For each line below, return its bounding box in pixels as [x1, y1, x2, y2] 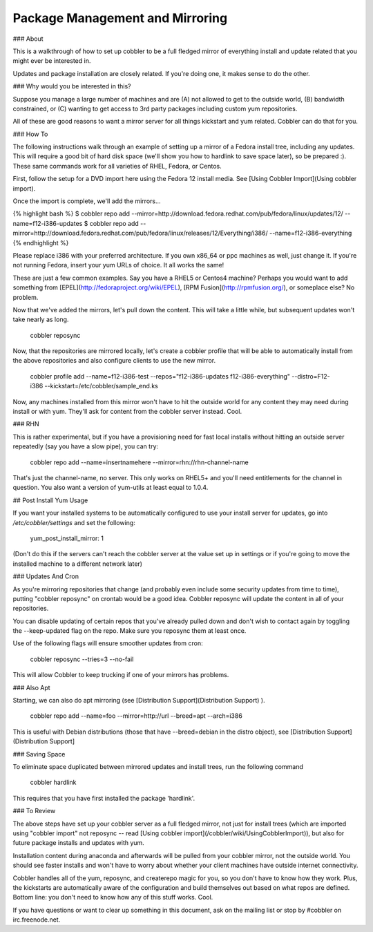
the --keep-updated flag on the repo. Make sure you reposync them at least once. [12, 627, 247, 635]
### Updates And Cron [12, 572, 79, 580]
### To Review [12, 807, 56, 815]
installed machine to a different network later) [12, 560, 143, 568]
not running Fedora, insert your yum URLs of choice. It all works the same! [12, 261, 224, 269]
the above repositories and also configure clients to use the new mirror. [12, 356, 216, 365]
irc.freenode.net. [12, 915, 61, 924]
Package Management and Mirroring [12, 10, 228, 26]
